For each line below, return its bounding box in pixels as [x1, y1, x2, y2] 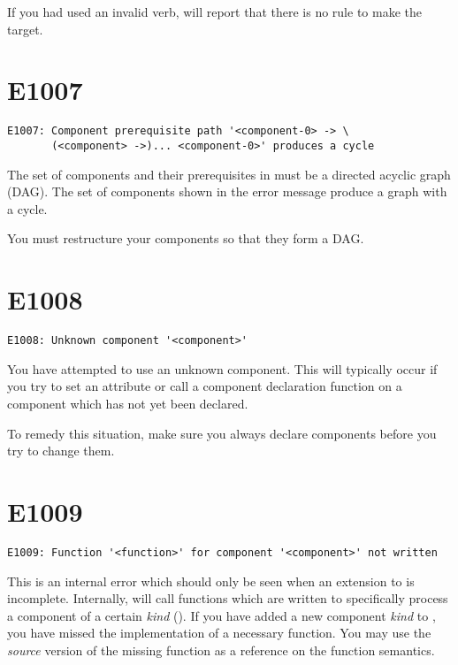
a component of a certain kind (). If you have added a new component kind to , [7, 606, 436, 624]
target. [7, 19, 43, 38]
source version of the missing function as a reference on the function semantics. [7, 640, 435, 659]
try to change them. [7, 441, 115, 460]
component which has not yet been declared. [7, 394, 248, 412]
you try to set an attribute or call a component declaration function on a [7, 377, 402, 395]
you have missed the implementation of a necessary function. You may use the [7, 623, 431, 642]
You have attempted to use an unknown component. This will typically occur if [7, 359, 438, 378]
